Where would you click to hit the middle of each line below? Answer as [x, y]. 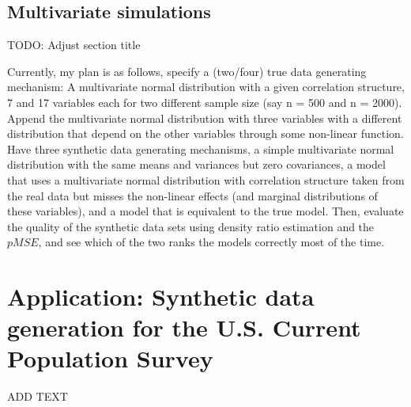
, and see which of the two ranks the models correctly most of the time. [211, 242]
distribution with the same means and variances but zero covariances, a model [196, 164]
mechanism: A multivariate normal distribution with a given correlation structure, [206, 87]
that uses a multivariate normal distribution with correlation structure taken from [206, 179]
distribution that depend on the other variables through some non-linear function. [205, 133]
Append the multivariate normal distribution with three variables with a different [205, 118]
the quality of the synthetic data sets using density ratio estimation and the [191, 226]
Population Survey [110, 358]
